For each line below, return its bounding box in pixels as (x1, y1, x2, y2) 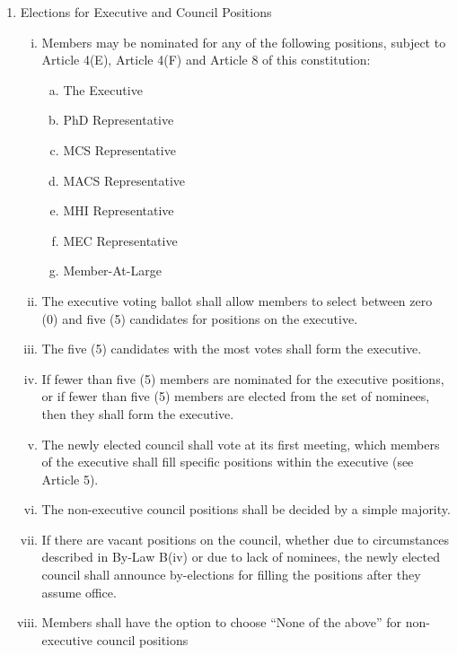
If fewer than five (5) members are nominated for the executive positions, (41, 369, 444, 388)
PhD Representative (63, 110, 174, 129)
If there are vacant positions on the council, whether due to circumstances (41, 529, 450, 548)
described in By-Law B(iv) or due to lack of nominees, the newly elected (41, 547, 440, 566)
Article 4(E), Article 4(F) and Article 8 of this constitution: (41, 50, 371, 69)
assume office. (41, 582, 117, 601)
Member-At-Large (63, 261, 162, 280)
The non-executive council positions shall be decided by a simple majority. (41, 500, 451, 519)
